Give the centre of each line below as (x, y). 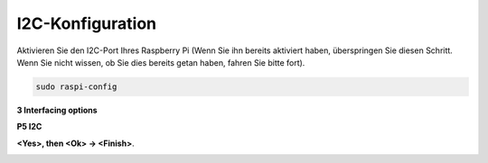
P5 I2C (29, 127)
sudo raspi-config (76, 86)
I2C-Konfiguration (87, 23)
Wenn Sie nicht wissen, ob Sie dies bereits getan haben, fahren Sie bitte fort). (161, 62)
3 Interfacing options (57, 110)
